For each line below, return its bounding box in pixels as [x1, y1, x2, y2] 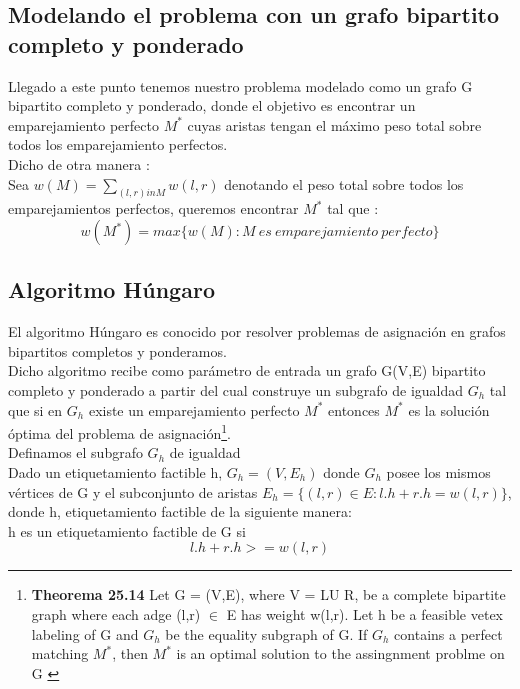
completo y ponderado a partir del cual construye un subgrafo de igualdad [8, 380, 464, 400]
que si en [8, 399, 63, 420]
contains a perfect [394, 623, 503, 644]
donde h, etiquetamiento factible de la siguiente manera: [8, 501, 352, 522]
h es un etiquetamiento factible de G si [8, 520, 246, 541]
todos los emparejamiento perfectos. [8, 134, 228, 155]
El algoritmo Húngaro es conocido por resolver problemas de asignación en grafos [8, 321, 506, 342]
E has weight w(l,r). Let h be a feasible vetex [226, 604, 503, 624]
